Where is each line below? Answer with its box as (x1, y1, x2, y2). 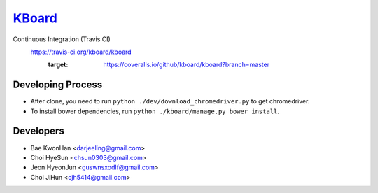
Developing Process (13, 79, 103, 91)
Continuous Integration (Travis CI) (13, 35, 111, 43)
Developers (13, 125, 64, 137)
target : (48, 60, 69, 69)
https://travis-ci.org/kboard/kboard (30, 48, 132, 56)
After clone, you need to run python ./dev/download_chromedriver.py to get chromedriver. (30, 97, 310, 106)
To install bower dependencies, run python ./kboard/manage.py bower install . (30, 107, 280, 115)
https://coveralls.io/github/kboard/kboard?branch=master (103, 60, 269, 69)
